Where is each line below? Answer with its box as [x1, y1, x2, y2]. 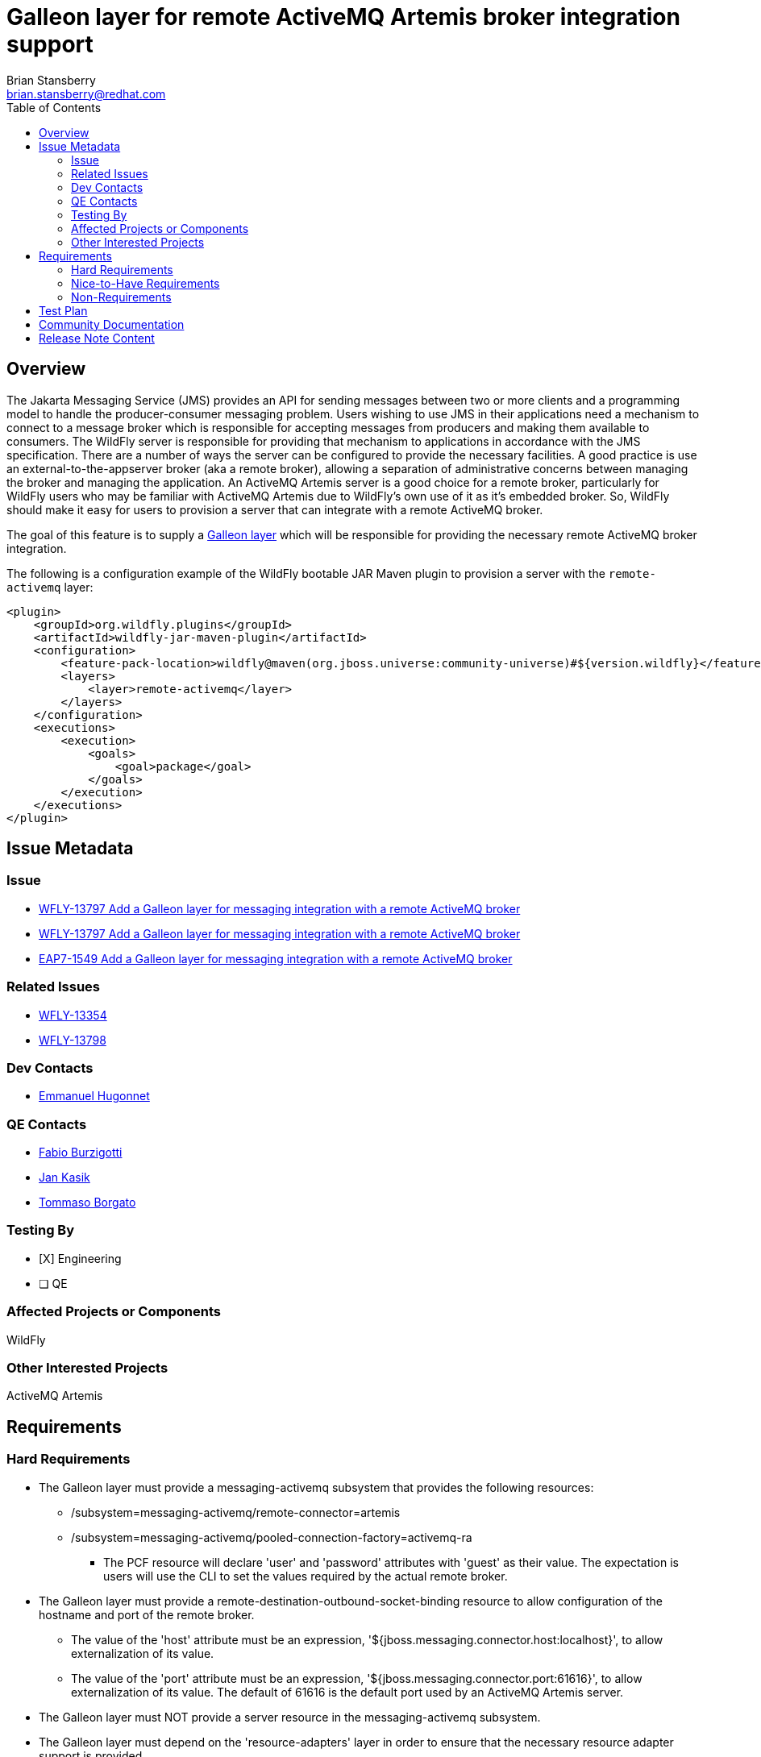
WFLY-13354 [39, 1007, 107, 1022]
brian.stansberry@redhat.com [6, 86, 166, 101]
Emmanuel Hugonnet [39, 1089, 150, 1103]
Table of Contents [6, 100, 102, 114]
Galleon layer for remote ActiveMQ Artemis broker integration [6, 3, 680, 31]
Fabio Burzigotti [39, 1145, 123, 1160]
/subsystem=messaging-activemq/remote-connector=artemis [71, 1505, 401, 1519]
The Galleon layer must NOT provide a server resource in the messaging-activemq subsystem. [39, 1709, 541, 1724]
